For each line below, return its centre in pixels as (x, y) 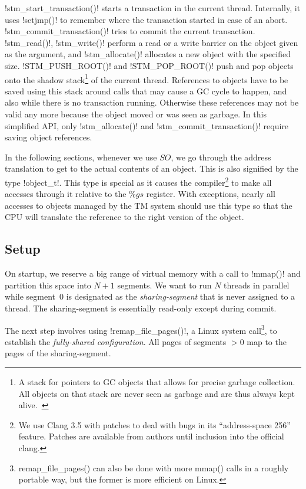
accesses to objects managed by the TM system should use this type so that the (149, 205)
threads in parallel (257, 285)
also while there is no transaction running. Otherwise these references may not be (152, 102)
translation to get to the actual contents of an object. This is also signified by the (152, 168)
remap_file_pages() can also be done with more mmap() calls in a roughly (154, 467)
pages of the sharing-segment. (58, 353)
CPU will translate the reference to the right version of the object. (124, 217)
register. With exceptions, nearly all (211, 194)
